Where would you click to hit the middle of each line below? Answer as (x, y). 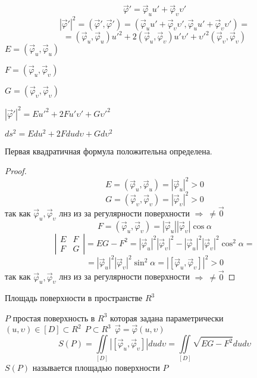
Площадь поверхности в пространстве (74, 298)
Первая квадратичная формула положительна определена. (109, 151)
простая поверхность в (54, 317)
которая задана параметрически (167, 317)
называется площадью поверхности (96, 368)
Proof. (16, 171)
